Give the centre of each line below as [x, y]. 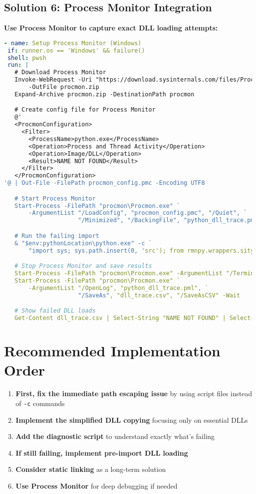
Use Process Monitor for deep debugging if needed [96, 485]
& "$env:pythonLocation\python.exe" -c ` [83, 243]
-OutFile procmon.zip [64, 87]
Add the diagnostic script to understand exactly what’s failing [115, 436]
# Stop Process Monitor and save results [83, 266]
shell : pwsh [27, 58]
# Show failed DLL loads [55, 311]
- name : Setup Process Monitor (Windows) [73, 43]
